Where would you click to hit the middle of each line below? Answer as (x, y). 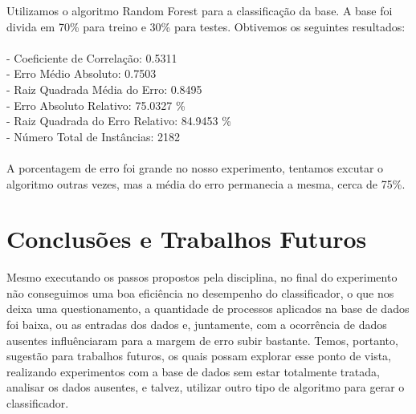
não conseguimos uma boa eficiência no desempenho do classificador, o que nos (200, 292)
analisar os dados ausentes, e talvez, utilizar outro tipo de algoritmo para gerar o (206, 387)
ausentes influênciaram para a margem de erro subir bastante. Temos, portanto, (202, 340)
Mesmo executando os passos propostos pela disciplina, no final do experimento (202, 277)
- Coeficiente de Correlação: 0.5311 (92, 57)
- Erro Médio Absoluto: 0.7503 (82, 73)
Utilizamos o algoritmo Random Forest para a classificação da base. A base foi (200, 10)
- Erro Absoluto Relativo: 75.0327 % (96, 105)
